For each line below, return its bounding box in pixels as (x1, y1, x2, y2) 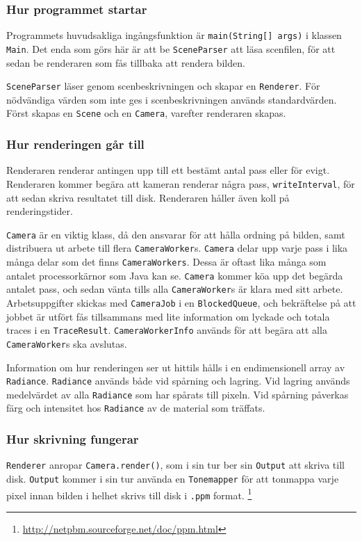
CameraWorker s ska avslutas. (6, 336, 127, 350)
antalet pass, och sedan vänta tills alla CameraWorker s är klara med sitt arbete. (6, 282, 343, 296)
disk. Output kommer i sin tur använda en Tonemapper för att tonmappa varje (6, 471, 339, 485)
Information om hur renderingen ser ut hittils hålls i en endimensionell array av (6, 360, 345, 374)
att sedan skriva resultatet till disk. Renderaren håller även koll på (6, 190, 290, 204)
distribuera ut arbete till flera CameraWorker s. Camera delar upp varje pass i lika (6, 241, 348, 255)
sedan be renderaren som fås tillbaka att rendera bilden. (6, 55, 245, 70)
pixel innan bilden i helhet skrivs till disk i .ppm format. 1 (6, 485, 252, 502)
